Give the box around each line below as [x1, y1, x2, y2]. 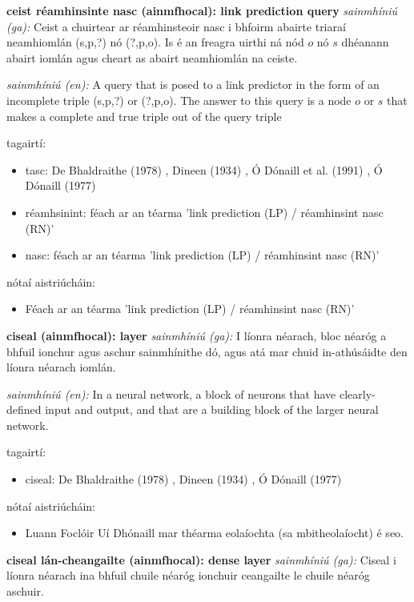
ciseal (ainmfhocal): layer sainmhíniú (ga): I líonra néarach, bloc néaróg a [6, 327, 387, 343]
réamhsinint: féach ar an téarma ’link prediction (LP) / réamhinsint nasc [25, 203, 384, 220]
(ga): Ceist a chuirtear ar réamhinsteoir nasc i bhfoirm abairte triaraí [6, 18, 346, 34]
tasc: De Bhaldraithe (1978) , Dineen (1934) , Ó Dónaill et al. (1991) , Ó [25, 161, 383, 178]
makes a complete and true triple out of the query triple [6, 107, 282, 124]
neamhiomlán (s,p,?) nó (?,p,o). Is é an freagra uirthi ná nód [6, 34, 304, 50]
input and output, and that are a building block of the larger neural [45, 401, 379, 418]
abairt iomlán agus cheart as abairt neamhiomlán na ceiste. [6, 49, 298, 66]
